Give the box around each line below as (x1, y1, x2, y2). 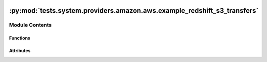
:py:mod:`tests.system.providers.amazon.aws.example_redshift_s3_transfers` (9, 6, 259, 15)
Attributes (9, 48, 31, 54)
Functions (9, 35, 31, 41)
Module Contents (9, 22, 52, 29)
